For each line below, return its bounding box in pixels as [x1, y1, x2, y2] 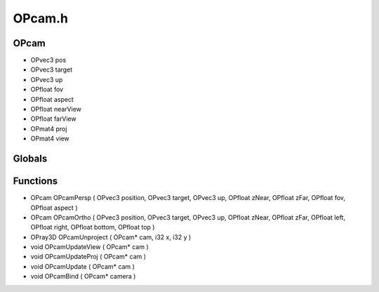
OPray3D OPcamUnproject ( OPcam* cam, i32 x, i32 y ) [30, 232, 192, 241]
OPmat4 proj [30, 124, 67, 133]
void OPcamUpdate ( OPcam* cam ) [30, 262, 135, 270]
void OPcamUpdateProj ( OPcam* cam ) [30, 253, 147, 261]
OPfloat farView [30, 114, 77, 123]
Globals [13, 153, 48, 164]
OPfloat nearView [30, 105, 82, 114]
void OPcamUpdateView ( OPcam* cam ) [30, 243, 149, 251]
